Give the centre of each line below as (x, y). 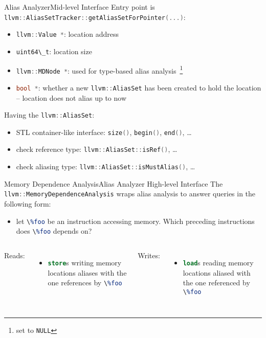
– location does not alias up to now (71, 97)
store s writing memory (85, 262)
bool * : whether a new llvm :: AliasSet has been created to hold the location (139, 87)
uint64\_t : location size (54, 51)
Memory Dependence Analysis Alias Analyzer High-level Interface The (114, 183)
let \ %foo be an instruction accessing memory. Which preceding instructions (135, 221)
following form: (28, 204)
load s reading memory (218, 262)
